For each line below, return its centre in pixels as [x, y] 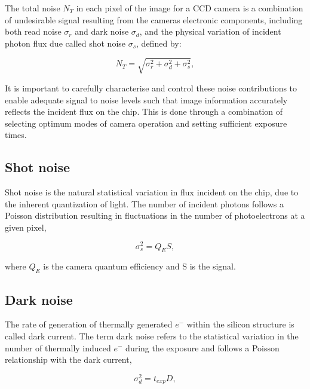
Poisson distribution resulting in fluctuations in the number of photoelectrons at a [155, 215]
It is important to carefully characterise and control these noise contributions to [151, 88]
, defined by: [159, 43]
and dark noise [102, 31]
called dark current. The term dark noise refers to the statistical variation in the [152, 336]
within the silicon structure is [240, 324]
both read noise [33, 31]
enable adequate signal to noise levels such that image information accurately [146, 99]
